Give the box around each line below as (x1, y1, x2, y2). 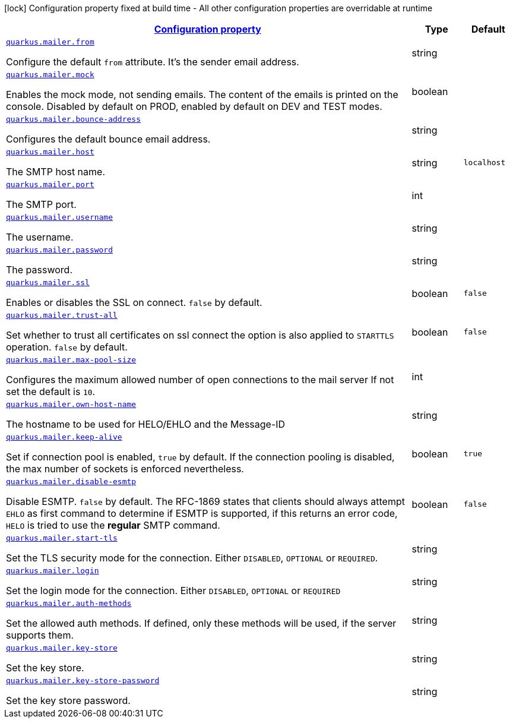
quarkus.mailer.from (6, 37, 94, 46)
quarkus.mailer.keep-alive (6, 432, 122, 441)
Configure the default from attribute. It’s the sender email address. (6, 56, 299, 68)
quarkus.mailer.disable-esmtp (6, 477, 137, 486)
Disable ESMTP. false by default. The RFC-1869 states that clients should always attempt (6, 495, 405, 507)
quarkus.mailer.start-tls (6, 533, 118, 542)
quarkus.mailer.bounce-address (6, 115, 141, 124)
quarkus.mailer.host (6, 147, 94, 156)
